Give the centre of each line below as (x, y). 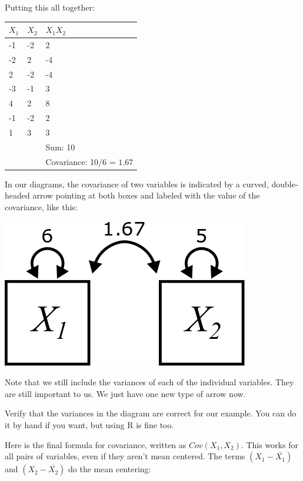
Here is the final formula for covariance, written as (96, 444)
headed (17, 195)
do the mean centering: (110, 469)
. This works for (269, 444)
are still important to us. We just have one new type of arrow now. (125, 393)
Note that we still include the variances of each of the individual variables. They (149, 382)
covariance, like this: (41, 206)
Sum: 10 (60, 147)
